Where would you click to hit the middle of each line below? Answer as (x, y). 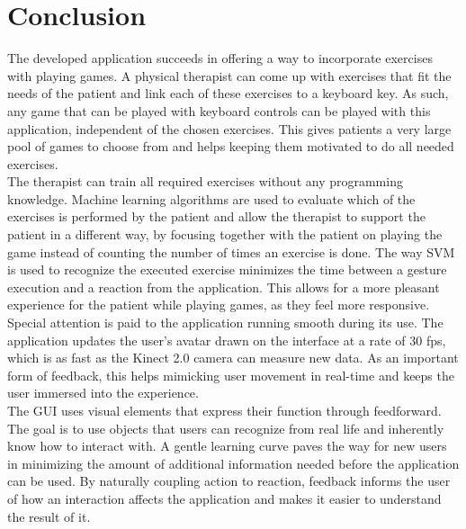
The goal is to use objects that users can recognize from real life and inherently (226, 428)
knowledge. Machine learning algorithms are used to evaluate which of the (211, 198)
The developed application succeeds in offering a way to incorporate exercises (220, 58)
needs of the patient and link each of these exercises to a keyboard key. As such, (228, 93)
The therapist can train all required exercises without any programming (205, 181)
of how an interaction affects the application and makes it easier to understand (224, 498)
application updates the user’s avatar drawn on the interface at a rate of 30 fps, (227, 340)
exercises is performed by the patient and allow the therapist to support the (216, 216)
